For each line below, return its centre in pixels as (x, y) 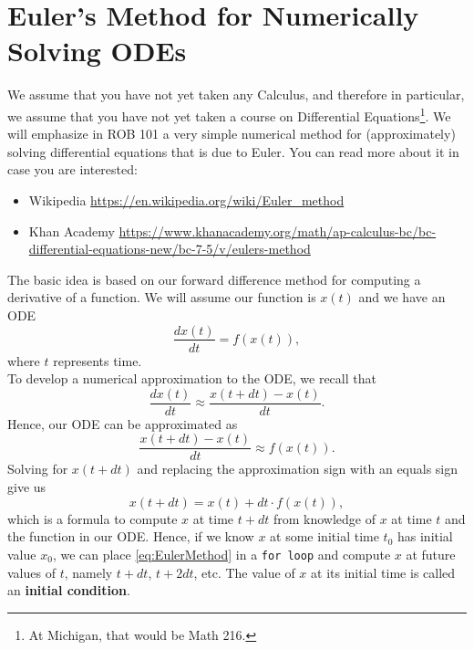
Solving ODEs (97, 51)
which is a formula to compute (93, 518)
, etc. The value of (244, 572)
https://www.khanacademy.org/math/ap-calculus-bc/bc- (278, 231)
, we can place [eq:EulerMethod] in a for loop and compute (222, 554)
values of (31, 572)
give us (27, 487)
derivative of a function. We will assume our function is (162, 297)
